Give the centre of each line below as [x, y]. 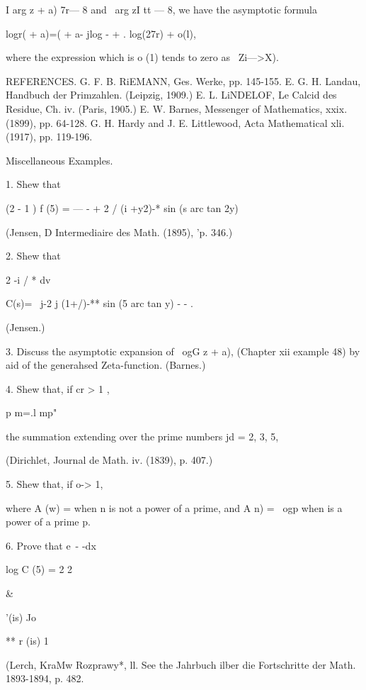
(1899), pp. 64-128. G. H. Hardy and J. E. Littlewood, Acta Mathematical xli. [175, 122]
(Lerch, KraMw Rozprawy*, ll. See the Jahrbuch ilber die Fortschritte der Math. [181, 664]
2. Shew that [33, 256]
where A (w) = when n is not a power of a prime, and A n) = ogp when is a [174, 507]
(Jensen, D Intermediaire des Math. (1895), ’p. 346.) [119, 232]
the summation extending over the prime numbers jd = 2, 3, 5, [142, 436]
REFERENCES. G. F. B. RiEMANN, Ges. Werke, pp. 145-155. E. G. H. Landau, [183, 80]
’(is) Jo [21, 617]
